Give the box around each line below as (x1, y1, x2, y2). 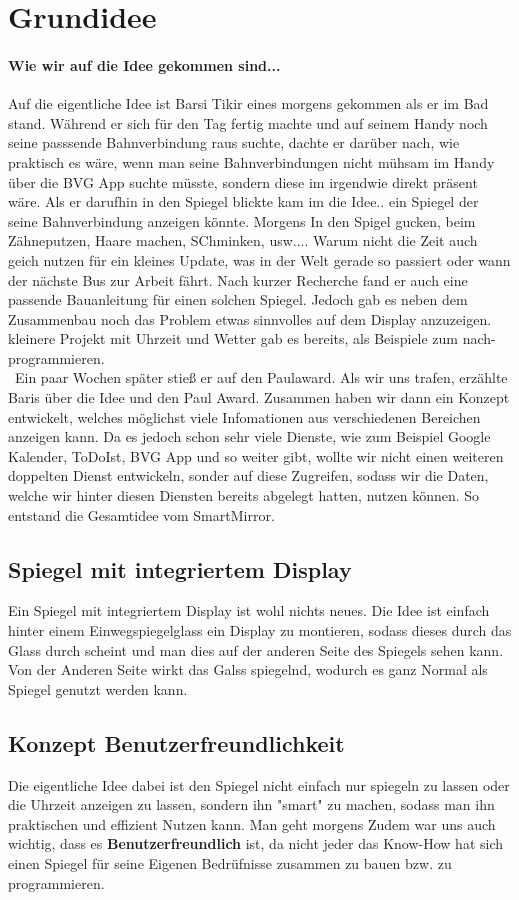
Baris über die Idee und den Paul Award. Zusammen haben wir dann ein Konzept (8, 387, 510, 408)
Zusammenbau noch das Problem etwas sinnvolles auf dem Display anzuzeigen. (8, 308, 492, 329)
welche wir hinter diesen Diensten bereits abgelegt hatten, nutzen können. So (8, 485, 480, 506)
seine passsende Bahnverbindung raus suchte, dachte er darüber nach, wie (8, 132, 460, 153)
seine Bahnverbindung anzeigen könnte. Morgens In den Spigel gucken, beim (8, 210, 476, 231)
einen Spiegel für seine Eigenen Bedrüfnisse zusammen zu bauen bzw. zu (8, 852, 452, 873)
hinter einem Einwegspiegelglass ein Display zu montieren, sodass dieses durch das (8, 620, 512, 641)
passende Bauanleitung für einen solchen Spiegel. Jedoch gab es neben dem (8, 289, 468, 310)
